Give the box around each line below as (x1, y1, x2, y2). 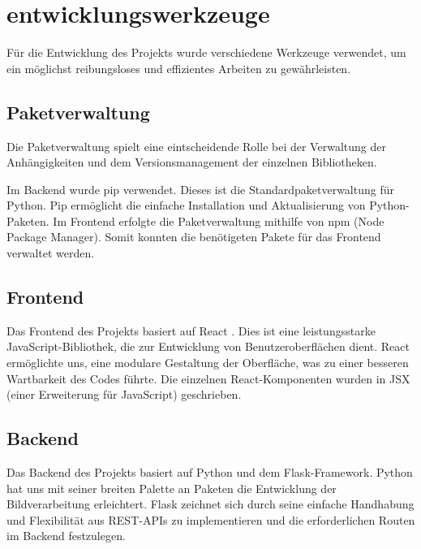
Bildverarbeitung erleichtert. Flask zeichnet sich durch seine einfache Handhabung (6, 495, 415, 512)
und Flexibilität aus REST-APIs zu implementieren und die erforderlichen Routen (6, 511, 415, 528)
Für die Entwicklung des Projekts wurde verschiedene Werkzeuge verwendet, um (6, 44, 406, 61)
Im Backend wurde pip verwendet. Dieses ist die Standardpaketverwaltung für (6, 180, 394, 197)
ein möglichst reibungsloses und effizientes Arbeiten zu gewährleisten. (6, 59, 351, 76)
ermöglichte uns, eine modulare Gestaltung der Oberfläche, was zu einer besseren (6, 354, 409, 371)
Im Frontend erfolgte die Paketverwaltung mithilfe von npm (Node (53, 212, 384, 229)
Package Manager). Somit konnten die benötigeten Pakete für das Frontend (6, 228, 381, 245)
